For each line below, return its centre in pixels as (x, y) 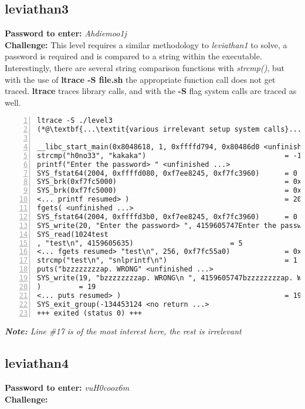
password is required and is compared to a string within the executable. (133, 56)
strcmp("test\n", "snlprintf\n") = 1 (167, 261)
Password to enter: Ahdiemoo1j (66, 33)
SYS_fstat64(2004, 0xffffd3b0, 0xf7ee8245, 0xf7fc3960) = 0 (167, 217)
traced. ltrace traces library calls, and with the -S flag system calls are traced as (151, 91)
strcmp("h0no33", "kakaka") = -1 (170, 155)
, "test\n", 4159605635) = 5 (140, 243)
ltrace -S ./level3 (75, 121)
